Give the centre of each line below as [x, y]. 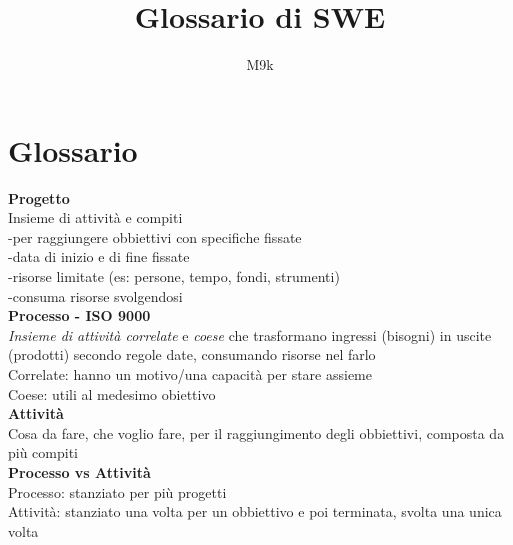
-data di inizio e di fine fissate [99, 256]
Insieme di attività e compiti [95, 217]
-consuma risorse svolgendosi [95, 295]
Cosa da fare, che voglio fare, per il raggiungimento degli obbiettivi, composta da [256, 432]
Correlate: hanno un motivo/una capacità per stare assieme [190, 374]
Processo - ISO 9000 [79, 315]
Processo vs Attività [79, 471]
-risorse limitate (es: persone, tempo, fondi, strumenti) [174, 276]
